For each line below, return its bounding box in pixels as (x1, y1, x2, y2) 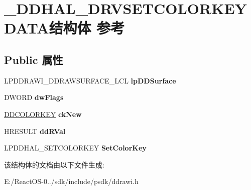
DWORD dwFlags (4, 92, 64, 102)
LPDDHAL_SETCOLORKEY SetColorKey (4, 142, 147, 153)
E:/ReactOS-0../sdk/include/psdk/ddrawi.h (4, 176, 139, 186)
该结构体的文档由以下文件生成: (4, 159, 104, 169)
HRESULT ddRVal (4, 125, 66, 136)
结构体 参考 (49, 17, 125, 38)
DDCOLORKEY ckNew (4, 108, 82, 119)
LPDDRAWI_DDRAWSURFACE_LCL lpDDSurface (4, 75, 176, 85)
